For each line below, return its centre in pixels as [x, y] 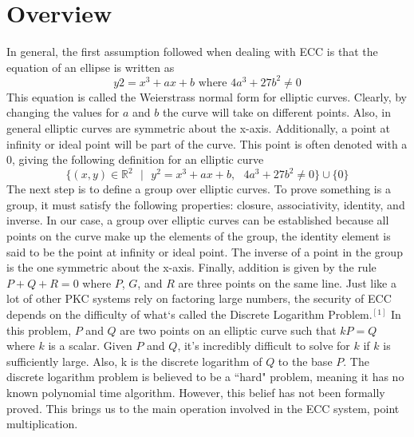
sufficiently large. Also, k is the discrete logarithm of [134, 361]
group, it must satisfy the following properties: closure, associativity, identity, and [206, 204]
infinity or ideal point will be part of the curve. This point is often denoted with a [207, 143]
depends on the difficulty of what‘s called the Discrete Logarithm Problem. [189, 314]
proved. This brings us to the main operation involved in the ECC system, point [203, 408]
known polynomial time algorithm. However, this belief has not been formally [196, 392]
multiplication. [42, 424]
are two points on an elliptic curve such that [228, 330]
